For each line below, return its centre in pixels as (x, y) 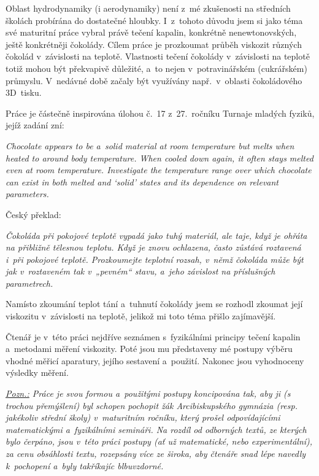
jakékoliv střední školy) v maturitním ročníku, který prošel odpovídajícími (143, 417)
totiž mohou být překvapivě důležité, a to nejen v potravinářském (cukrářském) (156, 68)
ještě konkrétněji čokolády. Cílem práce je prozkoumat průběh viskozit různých (154, 44)
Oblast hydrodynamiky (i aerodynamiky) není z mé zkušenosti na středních (148, 8)
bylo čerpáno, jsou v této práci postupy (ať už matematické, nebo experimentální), (159, 441)
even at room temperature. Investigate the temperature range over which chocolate (159, 170)
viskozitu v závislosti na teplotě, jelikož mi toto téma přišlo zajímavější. (141, 316)
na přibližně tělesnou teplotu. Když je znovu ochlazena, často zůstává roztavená (153, 247)
